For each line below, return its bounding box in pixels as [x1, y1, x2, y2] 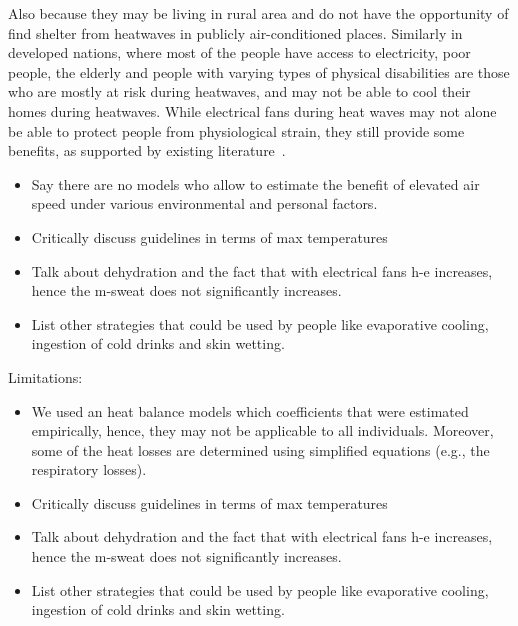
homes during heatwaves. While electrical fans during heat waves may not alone [8, 100, 497, 121]
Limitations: [8, 366, 83, 387]
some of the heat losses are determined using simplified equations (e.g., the [31, 439, 490, 460]
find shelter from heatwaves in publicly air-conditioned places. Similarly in [8, 22, 463, 43]
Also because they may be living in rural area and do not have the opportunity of [8, 3, 509, 23]
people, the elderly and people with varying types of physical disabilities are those [8, 61, 510, 82]
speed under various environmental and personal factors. [31, 193, 378, 214]
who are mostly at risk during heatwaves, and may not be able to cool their [8, 81, 471, 102]
